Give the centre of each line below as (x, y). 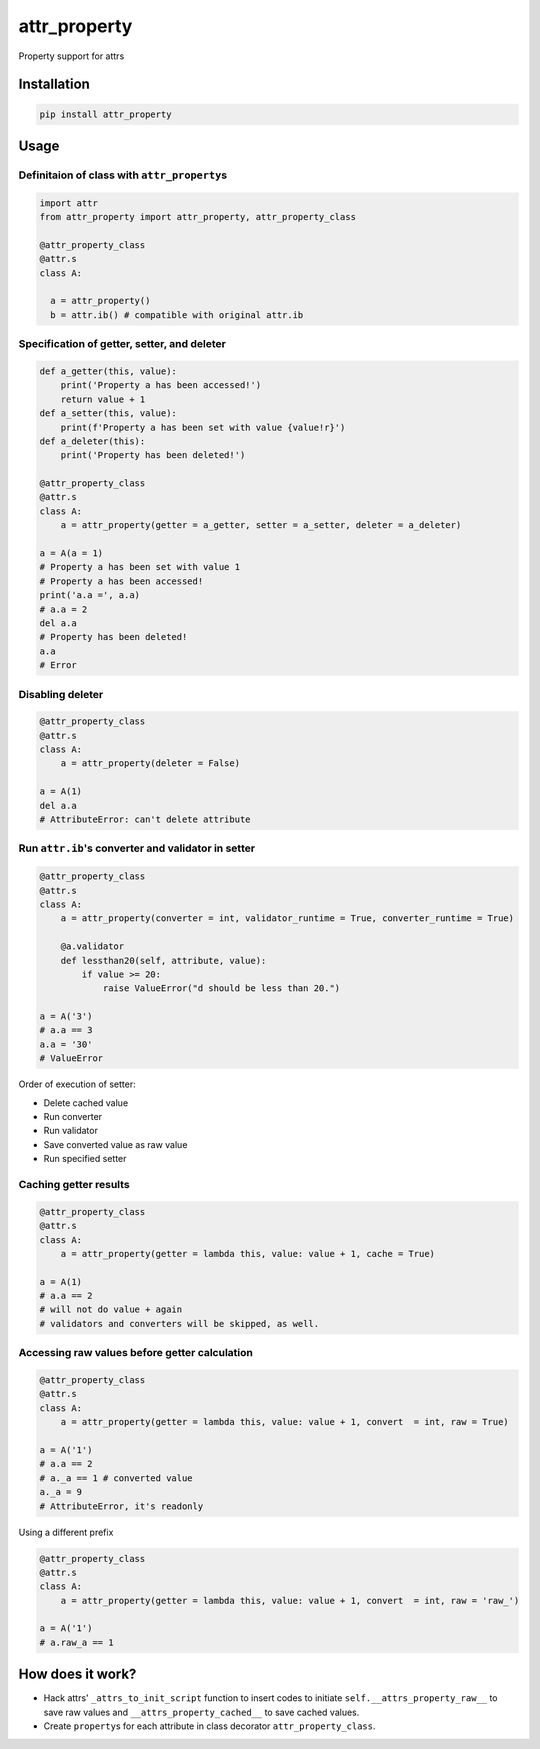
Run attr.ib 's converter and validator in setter (136, 848)
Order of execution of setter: (77, 1084)
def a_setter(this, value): (108, 413)
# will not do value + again (111, 1309)
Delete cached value (86, 1102)
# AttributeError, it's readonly (121, 1506)
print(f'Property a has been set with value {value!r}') (203, 427)
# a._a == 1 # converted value (116, 1478)
